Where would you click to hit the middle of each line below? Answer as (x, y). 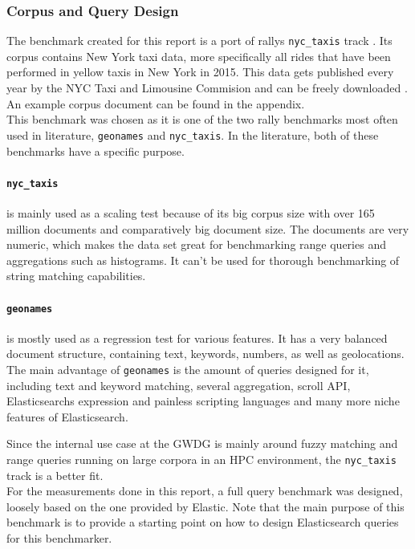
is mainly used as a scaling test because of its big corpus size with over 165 (191, 212)
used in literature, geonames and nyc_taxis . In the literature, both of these (193, 134)
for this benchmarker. (59, 538)
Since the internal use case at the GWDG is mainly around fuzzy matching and (202, 443)
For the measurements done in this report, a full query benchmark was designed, (205, 491)
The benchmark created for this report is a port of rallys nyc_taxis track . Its (199, 41)
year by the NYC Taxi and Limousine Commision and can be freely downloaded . (207, 88)
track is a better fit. (55, 475)
